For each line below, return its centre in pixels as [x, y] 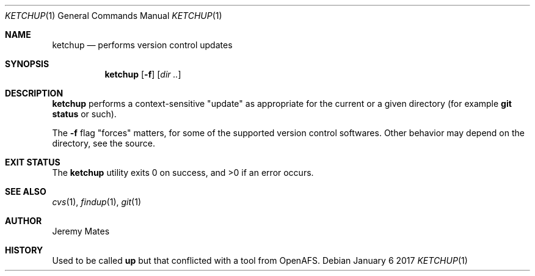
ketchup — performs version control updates [142, 45]
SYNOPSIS [27, 64]
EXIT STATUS [33, 162]
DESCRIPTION [34, 93]
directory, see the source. [104, 143]
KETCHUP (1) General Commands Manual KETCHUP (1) [114, 16]
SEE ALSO [26, 191]
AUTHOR [24, 221]
